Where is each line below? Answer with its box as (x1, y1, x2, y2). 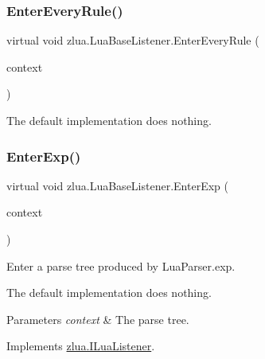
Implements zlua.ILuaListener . (6, 338, 155, 354)
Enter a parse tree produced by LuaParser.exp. (6, 257, 236, 274)
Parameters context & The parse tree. (6, 310, 189, 327)
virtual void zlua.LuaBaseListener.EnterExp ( (6, 177, 228, 193)
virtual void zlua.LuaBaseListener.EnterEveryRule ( (6, 32, 259, 49)
